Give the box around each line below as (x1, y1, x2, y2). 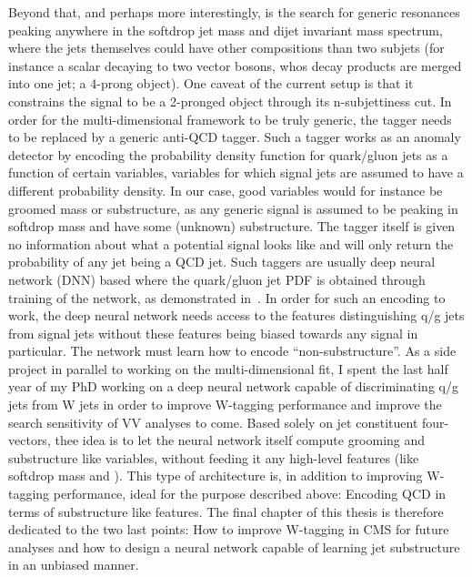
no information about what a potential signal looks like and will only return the (8, 234, 454, 253)
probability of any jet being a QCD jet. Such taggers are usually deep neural (8, 252, 436, 271)
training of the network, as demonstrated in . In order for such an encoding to (8, 288, 446, 307)
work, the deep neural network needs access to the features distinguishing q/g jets (8, 306, 465, 325)
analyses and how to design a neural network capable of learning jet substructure (8, 537, 460, 556)
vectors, (8, 430, 51, 450)
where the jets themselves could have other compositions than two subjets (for (8, 38, 445, 57)
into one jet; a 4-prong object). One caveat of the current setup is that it (8, 74, 414, 93)
